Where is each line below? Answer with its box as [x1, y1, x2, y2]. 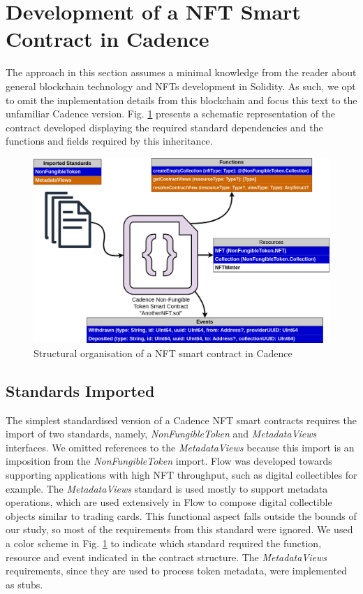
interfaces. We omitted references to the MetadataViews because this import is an [6, 440, 355, 454]
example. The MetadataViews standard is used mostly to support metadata [6, 481, 328, 495]
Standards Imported [6, 379, 155, 401]
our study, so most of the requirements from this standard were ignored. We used [6, 522, 353, 537]
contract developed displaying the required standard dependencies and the [6, 119, 323, 134]
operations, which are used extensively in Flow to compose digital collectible [6, 495, 332, 509]
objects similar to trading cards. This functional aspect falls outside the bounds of [6, 508, 357, 523]
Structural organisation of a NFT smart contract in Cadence [34, 345, 292, 360]
